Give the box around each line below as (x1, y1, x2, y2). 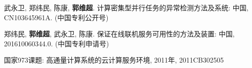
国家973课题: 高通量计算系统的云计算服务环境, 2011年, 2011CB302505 (4, 55, 224, 65)
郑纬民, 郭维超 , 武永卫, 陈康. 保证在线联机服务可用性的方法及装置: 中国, (4, 29, 235, 39)
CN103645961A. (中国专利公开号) (4, 12, 109, 22)
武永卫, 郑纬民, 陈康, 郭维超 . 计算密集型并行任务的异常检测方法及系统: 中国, (4, 2, 249, 12)
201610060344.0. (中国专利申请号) (4, 38, 109, 48)
